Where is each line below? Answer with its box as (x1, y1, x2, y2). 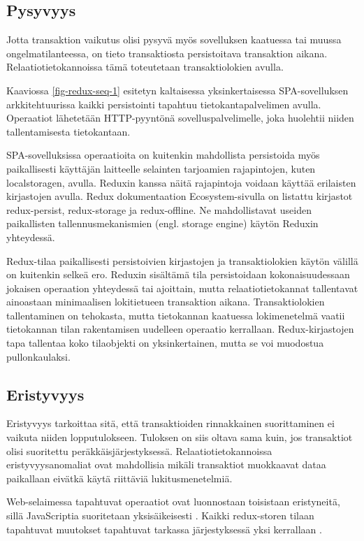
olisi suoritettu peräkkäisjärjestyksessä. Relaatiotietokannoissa (6, 443, 272, 458)
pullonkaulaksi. (6, 349, 71, 363)
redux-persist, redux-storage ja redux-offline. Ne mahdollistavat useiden (6, 202, 312, 217)
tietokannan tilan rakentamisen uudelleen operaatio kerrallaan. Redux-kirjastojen (6, 322, 354, 336)
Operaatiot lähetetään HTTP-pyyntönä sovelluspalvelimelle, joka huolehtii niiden (6, 110, 354, 125)
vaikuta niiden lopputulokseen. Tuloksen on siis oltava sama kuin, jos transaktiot (6, 430, 353, 445)
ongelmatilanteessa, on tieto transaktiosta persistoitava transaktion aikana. (6, 45, 328, 60)
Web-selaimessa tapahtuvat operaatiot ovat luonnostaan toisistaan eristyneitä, (6, 494, 340, 509)
